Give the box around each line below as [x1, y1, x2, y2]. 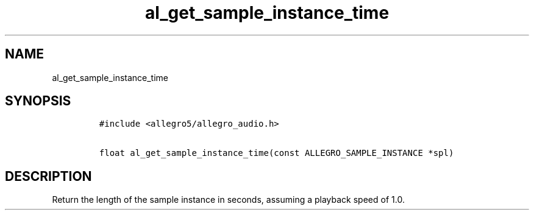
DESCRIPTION [5, 168, 92, 184]
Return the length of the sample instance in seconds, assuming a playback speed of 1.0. [52, 194, 405, 205]
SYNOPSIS [5, 93, 71, 109]
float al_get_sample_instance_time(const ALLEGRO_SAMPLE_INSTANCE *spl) [99, 148, 454, 158]
